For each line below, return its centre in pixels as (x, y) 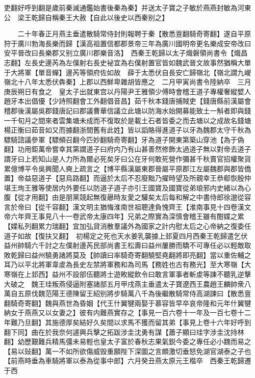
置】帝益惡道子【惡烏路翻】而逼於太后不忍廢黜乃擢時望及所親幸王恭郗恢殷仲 (127, 178)
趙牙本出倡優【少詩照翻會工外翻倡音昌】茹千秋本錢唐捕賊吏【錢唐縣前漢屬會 (127, 101)
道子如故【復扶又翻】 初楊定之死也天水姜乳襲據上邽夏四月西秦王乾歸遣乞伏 (126, 235)
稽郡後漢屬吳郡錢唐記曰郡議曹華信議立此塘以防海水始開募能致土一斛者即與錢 (127, 110)
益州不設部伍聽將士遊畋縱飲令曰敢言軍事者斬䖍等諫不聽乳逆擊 (151, 274)
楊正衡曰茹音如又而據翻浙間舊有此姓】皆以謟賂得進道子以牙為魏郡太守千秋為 (127, 130)
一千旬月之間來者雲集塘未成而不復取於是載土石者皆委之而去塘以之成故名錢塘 (127, 120)
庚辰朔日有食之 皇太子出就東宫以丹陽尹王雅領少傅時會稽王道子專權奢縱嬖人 (127, 91)
